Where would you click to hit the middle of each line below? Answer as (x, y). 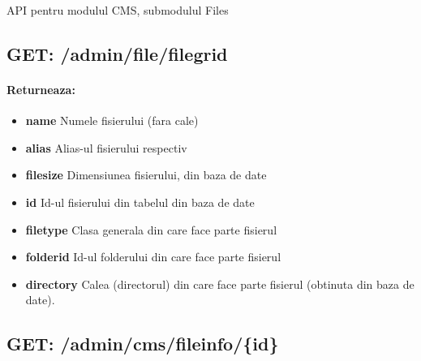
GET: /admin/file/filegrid (117, 53)
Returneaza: (41, 89)
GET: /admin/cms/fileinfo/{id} (143, 344)
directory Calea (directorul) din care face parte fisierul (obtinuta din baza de (220, 284)
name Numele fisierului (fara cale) (112, 120)
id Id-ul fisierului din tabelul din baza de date (140, 202)
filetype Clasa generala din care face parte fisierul (151, 229)
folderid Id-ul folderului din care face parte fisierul (153, 257)
